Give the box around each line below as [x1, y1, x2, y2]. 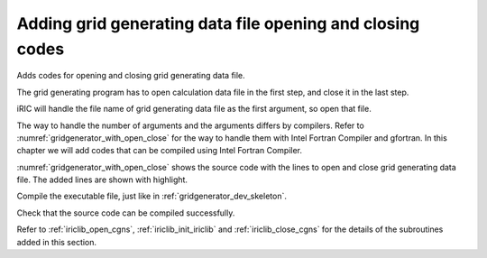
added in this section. [16, 236, 97, 247]
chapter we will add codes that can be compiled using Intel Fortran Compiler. [16, 145, 302, 156]
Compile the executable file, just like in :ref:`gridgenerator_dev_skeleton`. [16, 190, 288, 202]
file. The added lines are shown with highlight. [16, 174, 188, 185]
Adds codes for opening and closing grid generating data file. [16, 70, 245, 81]
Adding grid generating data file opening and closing [16, 14, 420, 33]
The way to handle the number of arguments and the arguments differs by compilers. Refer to [16, 120, 364, 131]
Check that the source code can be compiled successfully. [16, 207, 235, 218]
